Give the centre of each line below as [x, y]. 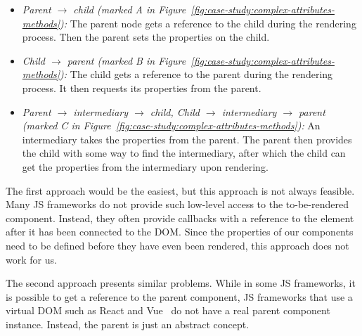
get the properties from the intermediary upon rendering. [145, 166]
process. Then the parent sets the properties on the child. [146, 37]
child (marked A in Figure [130, 9]
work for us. [31, 259]
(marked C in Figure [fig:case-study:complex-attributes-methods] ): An [171, 125]
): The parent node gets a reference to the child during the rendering [208, 23]
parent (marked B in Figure [127, 60]
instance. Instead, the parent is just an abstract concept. [128, 324]
